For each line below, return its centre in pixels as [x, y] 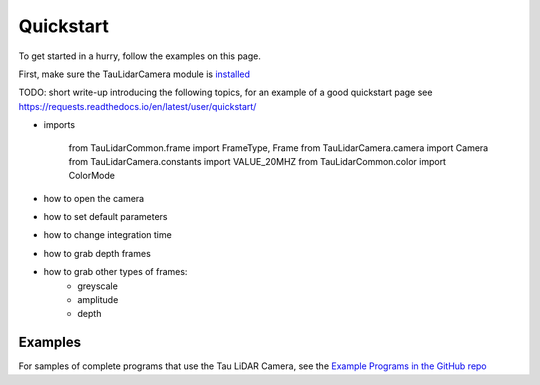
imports [59, 125]
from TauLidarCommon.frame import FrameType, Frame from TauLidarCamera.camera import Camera [278, 147]
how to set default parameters [106, 217]
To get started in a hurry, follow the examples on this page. [140, 56]
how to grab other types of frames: [115, 272]
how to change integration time [107, 235]
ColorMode [91, 176]
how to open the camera [94, 198]
